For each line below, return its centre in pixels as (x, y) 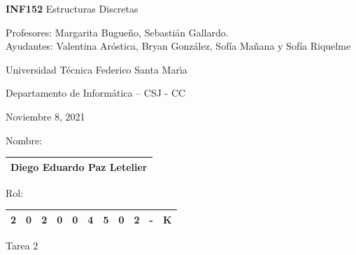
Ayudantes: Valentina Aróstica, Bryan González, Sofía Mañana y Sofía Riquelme (178, 46)
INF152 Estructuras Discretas (72, 8)
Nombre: (24, 140)
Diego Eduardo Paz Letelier (79, 166)
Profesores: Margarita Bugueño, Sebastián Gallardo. (117, 32)
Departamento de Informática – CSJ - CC (96, 93)
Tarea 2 (22, 245)
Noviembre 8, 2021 (45, 116)
